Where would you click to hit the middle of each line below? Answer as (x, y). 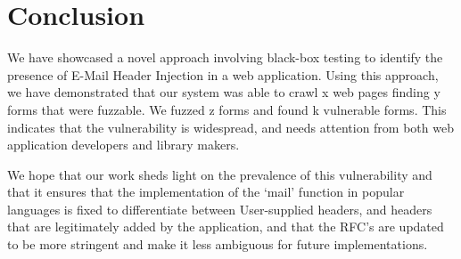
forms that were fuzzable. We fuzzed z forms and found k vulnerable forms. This (227, 109)
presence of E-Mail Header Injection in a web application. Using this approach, (223, 74)
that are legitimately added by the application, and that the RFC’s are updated (226, 227)
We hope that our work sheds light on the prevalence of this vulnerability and (220, 174)
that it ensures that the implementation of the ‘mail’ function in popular (206, 192)
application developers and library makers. (123, 145)
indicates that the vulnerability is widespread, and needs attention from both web (230, 127)
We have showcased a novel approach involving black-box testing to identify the (225, 57)
